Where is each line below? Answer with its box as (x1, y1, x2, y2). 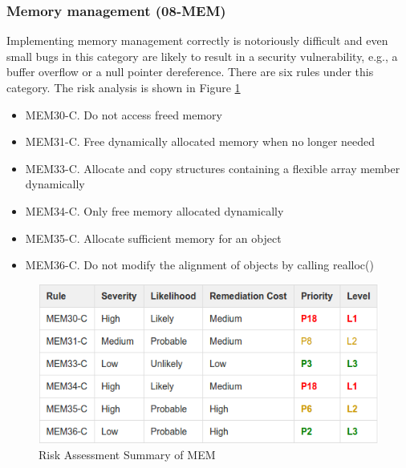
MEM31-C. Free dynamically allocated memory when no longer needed (25, 133, 376, 150)
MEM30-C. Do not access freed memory (25, 106, 222, 123)
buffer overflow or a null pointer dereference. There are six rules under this (6, 63, 374, 80)
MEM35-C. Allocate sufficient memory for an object (25, 229, 282, 246)
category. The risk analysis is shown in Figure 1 (6, 79, 241, 95)
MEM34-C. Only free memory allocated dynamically (25, 202, 284, 219)
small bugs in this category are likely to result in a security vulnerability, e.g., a (6, 47, 398, 64)
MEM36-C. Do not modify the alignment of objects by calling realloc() (25, 256, 374, 273)
